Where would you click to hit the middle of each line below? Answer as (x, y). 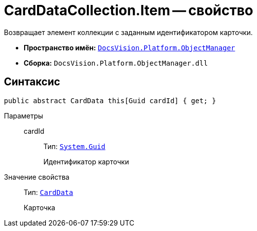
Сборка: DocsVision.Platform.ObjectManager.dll (116, 63)
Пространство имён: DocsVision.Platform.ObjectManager (129, 47)
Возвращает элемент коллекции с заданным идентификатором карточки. (128, 32)
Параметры (24, 115)
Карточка (39, 207)
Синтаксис (32, 82)
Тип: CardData (49, 192)
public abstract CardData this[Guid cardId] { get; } (110, 100)
